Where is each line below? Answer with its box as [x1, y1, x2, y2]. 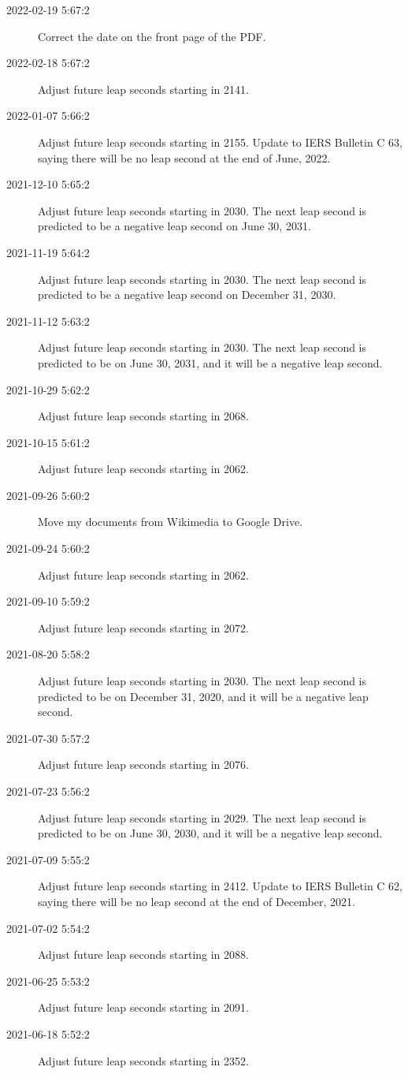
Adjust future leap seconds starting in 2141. [38, 80, 249, 97]
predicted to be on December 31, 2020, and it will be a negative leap [38, 688, 369, 704]
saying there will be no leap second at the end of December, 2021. [38, 893, 355, 909]
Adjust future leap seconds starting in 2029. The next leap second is [38, 809, 367, 826]
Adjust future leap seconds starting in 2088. [38, 946, 249, 963]
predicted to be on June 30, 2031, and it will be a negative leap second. [38, 354, 383, 371]
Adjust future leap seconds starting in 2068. [38, 408, 249, 424]
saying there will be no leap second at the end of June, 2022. [38, 149, 331, 166]
